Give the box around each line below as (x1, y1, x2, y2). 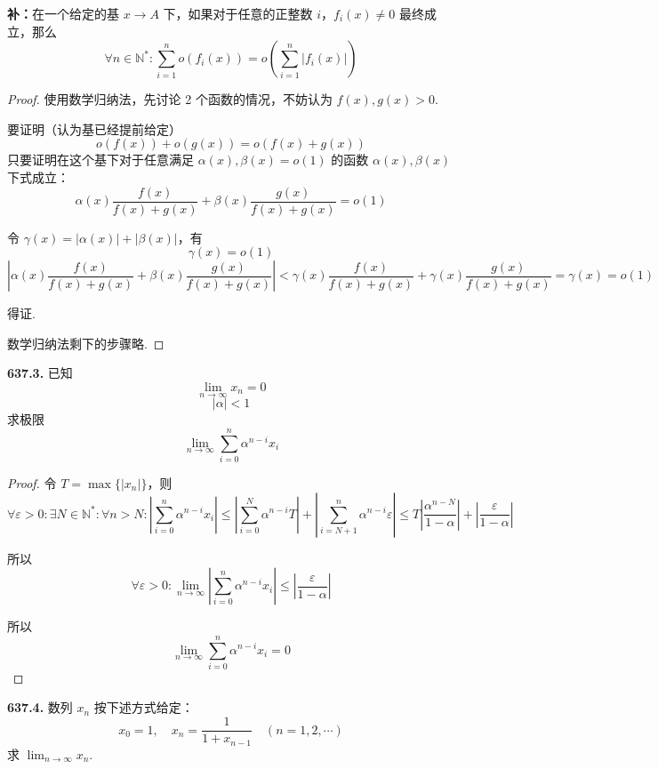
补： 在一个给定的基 (7, 4, 119, 22)
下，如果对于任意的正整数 (163, 4, 313, 22)
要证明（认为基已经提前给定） (7, 119, 181, 138)
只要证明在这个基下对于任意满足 (7, 150, 194, 169)
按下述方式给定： (93, 698, 194, 717)
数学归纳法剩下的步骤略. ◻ (7, 333, 164, 352)
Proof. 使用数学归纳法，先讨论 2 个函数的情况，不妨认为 (7, 90, 333, 108)
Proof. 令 (7, 473, 57, 492)
